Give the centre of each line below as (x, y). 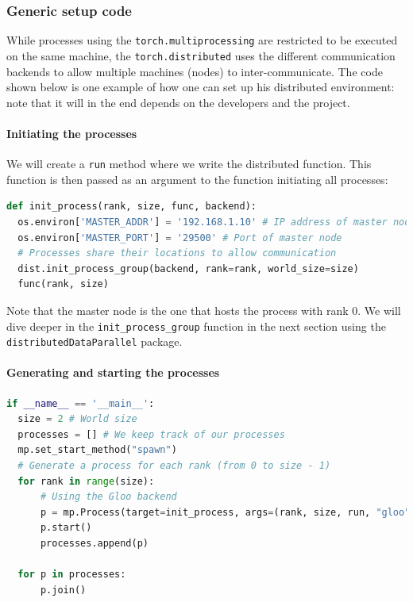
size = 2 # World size (77, 419)
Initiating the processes (72, 133)
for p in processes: (72, 575)
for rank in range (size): (86, 481)
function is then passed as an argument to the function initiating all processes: (197, 179)
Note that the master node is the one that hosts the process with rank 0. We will (204, 310)
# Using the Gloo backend (108, 497)
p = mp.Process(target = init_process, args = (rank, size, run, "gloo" (225, 512)
